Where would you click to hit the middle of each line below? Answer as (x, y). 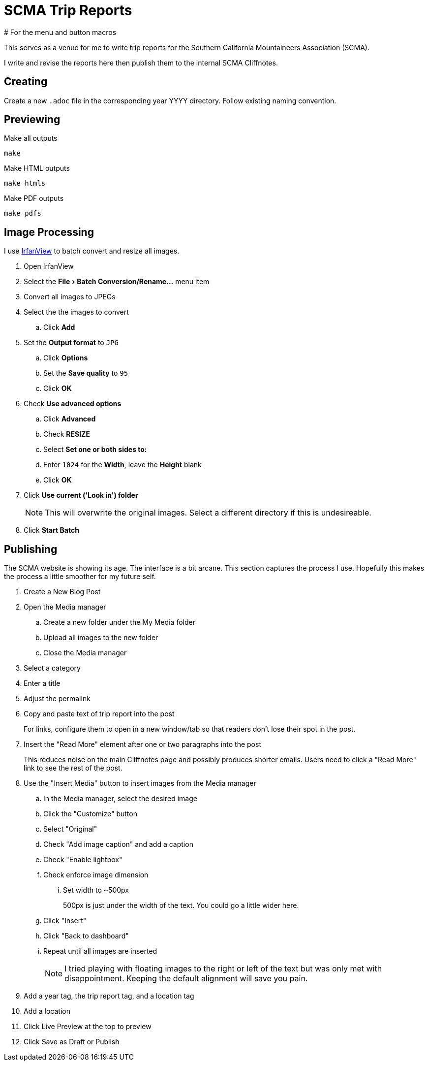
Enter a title (42, 683)
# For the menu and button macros (60, 32)
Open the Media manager (65, 607)
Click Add (59, 327)
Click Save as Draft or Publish (72, 1042)
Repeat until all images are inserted (100, 951)
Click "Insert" (65, 921)
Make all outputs (31, 138)
